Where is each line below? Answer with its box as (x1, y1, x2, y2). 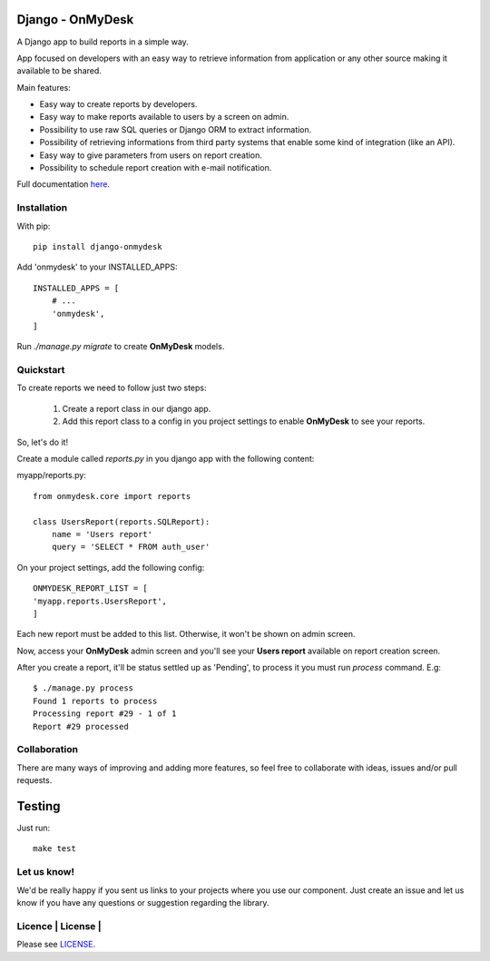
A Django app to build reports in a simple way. (16, 36, 190, 47)
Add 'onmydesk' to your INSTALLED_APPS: (16, 261, 178, 272)
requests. (16, 775, 53, 786)
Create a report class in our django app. (62, 403, 211, 414)
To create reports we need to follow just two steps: (16, 382, 207, 394)
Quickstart (16, 364, 65, 377)
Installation (16, 201, 68, 214)
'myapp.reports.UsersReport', (33, 595, 168, 606)
